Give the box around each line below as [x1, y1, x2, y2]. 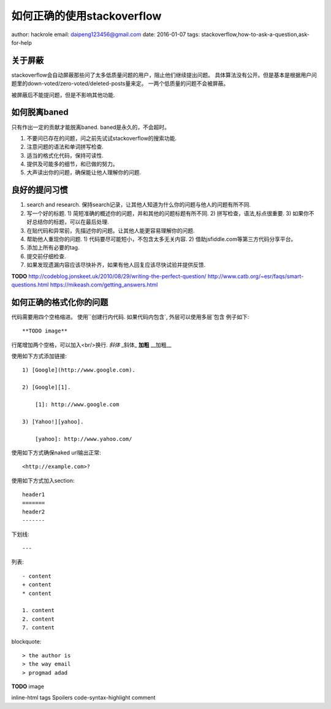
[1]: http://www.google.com [34, 400, 120, 408]
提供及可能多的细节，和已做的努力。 [26, 160, 118, 168]
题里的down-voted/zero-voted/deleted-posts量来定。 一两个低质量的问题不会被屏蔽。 [11, 80, 229, 87]
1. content [22, 607, 55, 614]
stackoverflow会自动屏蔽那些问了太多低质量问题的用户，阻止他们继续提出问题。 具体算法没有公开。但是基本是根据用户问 [11, 71, 317, 79]
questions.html [11, 281, 49, 288]
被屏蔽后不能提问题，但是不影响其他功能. [11, 91, 116, 98]
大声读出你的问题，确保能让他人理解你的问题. [26, 169, 142, 176]
